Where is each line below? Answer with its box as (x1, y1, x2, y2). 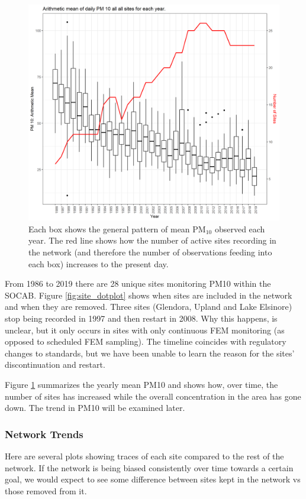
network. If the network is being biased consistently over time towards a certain (5, 461, 294, 474)
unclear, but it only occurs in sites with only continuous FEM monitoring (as (5, 323, 285, 336)
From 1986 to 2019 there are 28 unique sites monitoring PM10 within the (5, 277, 271, 290)
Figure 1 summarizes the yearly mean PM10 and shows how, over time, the (5, 378, 278, 390)
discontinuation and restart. (5, 358, 105, 371)
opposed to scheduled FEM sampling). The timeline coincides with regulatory (5, 335, 286, 348)
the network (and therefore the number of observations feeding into (28, 245, 272, 258)
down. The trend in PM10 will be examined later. (5, 401, 185, 414)
